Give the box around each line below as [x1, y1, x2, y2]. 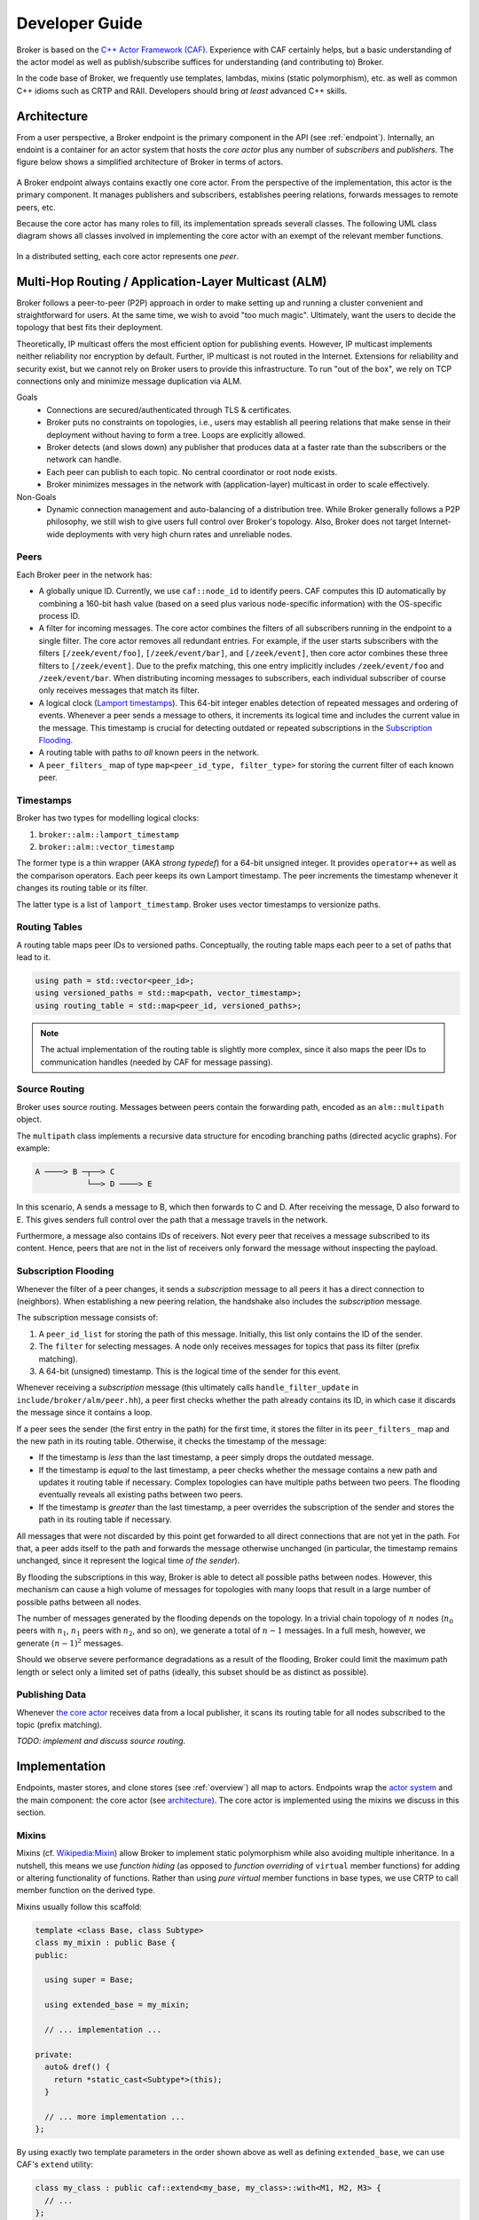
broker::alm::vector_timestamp [38, 842, 175, 852]
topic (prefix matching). [16, 1719, 102, 1731]
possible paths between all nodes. [16, 1597, 142, 1607]
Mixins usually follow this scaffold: [16, 1901, 142, 1912]
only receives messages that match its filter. [38, 685, 200, 696]
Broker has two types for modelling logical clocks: [16, 813, 200, 823]
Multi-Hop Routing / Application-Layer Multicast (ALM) [16, 274, 327, 289]
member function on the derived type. [16, 1885, 155, 1896]
